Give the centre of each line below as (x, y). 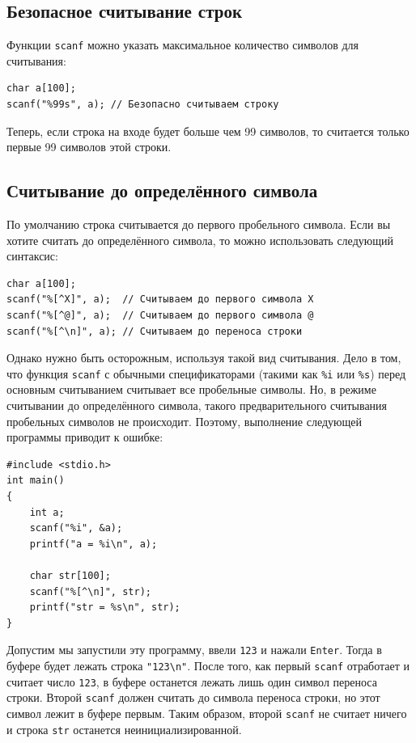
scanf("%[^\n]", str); (90, 591)
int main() (36, 481)
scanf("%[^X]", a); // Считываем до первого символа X (160, 300)
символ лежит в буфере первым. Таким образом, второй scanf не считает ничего (207, 713)
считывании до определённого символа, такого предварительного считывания (197, 405)
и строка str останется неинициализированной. (124, 729)
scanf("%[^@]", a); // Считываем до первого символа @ (160, 315)
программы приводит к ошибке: (85, 437)
